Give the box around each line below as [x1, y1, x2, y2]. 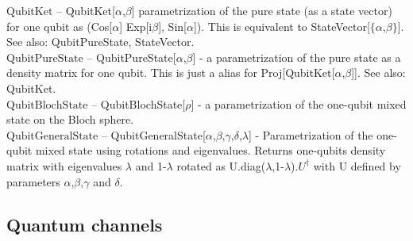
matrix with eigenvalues [6, 157, 122, 174]
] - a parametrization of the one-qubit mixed [191, 95, 407, 112]
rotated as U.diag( [176, 157, 266, 174]
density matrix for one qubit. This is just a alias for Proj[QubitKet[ [6, 64, 335, 81]
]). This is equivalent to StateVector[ [193, 17, 370, 34]
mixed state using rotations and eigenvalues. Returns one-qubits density [35, 142, 386, 159]
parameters [6, 173, 60, 189]
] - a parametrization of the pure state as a [192, 48, 401, 65]
